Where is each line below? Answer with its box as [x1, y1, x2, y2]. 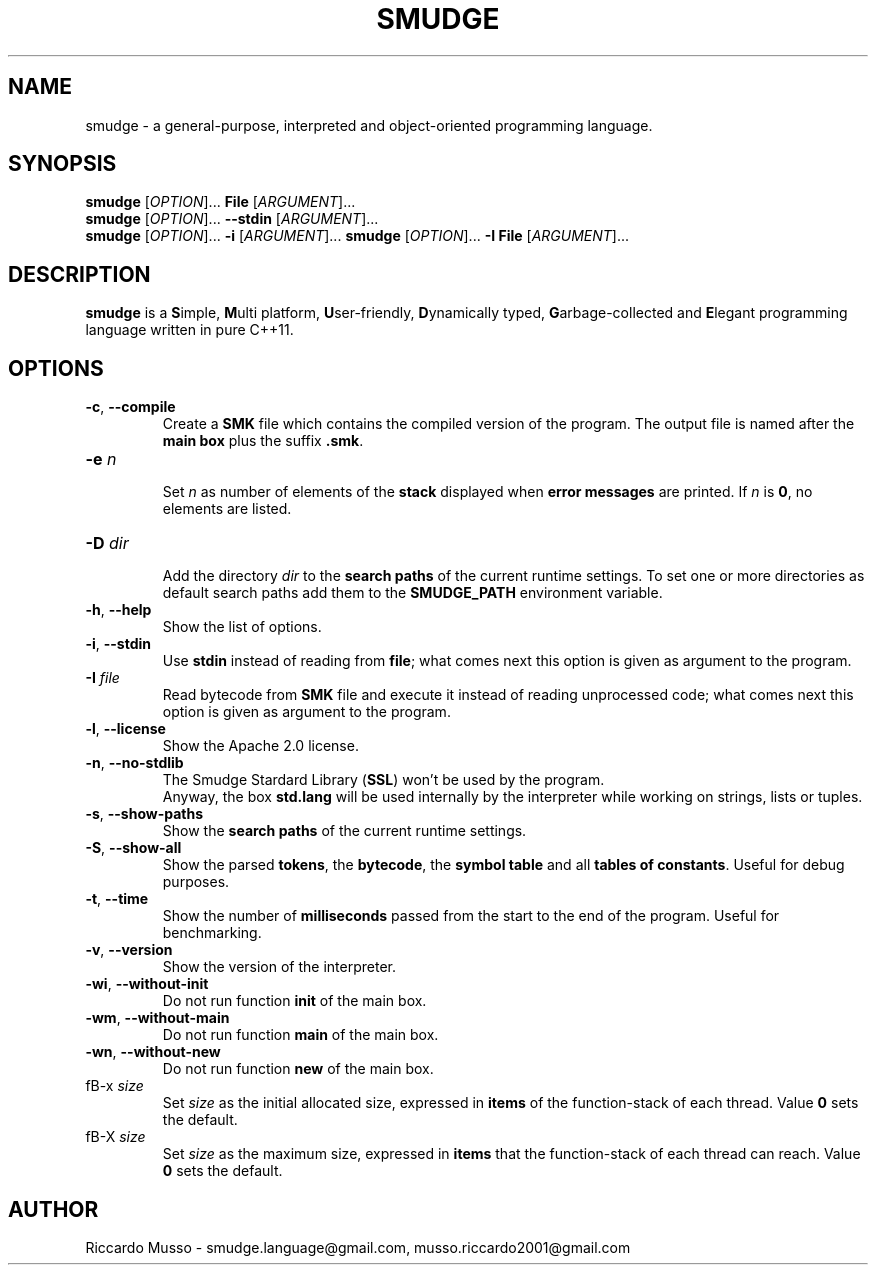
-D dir [85, 533, 129, 554]
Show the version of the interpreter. [162, 958, 396, 976]
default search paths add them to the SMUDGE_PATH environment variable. [162, 584, 663, 602]
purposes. [162, 873, 230, 891]
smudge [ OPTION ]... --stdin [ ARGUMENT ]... [85, 210, 379, 228]
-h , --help [85, 601, 152, 619]
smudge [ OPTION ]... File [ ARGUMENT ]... [85, 193, 356, 211]
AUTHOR [8, 1196, 99, 1222]
